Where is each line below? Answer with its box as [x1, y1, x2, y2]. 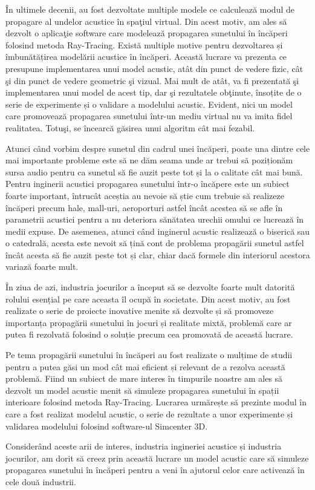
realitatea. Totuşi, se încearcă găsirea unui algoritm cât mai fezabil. [5, 121, 255, 134]
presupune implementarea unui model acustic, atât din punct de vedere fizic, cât [5, 62, 304, 74]
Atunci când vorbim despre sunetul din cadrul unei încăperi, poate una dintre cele [5, 142, 310, 154]
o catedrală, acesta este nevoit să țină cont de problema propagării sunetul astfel [5, 237, 304, 249]
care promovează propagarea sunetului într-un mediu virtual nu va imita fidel [5, 109, 293, 122]
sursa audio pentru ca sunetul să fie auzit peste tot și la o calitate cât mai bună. [5, 165, 303, 178]
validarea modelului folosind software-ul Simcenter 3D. [5, 419, 208, 432]
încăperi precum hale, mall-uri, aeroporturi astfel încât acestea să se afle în [5, 201, 283, 214]
